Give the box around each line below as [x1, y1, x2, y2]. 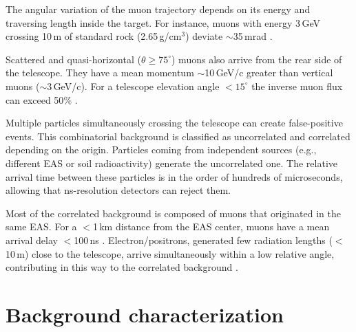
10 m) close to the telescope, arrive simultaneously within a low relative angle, [6, 246, 335, 261]
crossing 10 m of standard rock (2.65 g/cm [6, 29, 182, 43]
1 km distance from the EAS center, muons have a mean [92, 219, 330, 234]
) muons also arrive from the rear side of [171, 52, 342, 66]
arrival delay [6, 232, 58, 247]
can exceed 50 [6, 92, 64, 107]
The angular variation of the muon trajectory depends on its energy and [6, 2, 311, 16]
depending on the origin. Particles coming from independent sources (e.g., [6, 142, 317, 157]
